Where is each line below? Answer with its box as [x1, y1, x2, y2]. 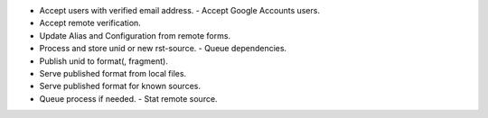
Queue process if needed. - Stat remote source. [39, 93, 218, 104]
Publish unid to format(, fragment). [39, 55, 169, 67]
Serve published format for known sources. [39, 81, 201, 92]
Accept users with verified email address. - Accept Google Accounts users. [39, 5, 321, 15]
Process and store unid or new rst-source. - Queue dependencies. [39, 43, 287, 54]
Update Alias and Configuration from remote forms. [39, 30, 230, 41]
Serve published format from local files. [39, 68, 187, 78]
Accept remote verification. [39, 18, 142, 29]
